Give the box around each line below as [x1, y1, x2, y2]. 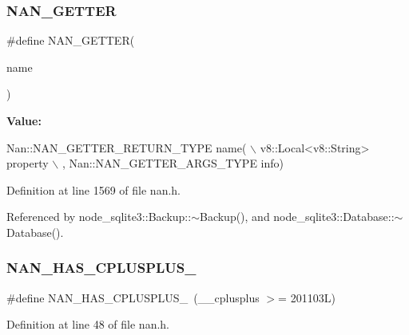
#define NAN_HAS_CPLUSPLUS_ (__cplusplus [6, 289, 260, 305]
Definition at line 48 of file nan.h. [6, 316, 170, 333]
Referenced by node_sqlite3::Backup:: [6, 208, 192, 225]
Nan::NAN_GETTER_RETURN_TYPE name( [6, 139, 247, 156]
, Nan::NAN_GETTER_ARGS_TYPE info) [62, 155, 284, 171]
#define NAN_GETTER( [6, 32, 135, 49]
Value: [6, 112, 42, 128]
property [6, 155, 49, 171]
